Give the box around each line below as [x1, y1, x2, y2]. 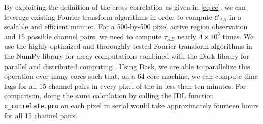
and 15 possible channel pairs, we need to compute [4, 31, 162, 41]
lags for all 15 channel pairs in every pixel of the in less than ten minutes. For [4, 80, 246, 91]
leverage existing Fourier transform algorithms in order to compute [4, 11, 212, 22]
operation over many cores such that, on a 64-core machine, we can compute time [4, 71, 258, 81]
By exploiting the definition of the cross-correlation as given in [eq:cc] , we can [4, 2, 246, 12]
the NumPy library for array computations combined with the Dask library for [4, 50, 249, 61]
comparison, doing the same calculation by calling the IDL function [4, 90, 214, 101]
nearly [177, 31, 196, 41]
